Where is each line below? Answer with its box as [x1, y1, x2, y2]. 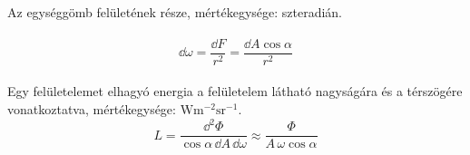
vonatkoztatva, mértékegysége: [7, 100, 176, 119]
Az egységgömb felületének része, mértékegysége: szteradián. [7, 2, 343, 21]
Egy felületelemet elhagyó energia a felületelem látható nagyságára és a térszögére [7, 82, 463, 101]
